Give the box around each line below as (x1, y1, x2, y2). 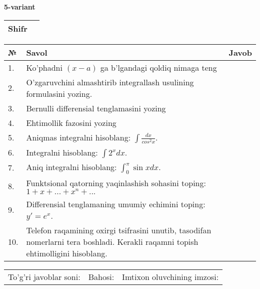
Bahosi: (88, 270, 114, 282)
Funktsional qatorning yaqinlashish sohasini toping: (26, 177, 206, 189)
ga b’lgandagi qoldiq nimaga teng (100, 61, 217, 73)
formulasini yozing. (26, 87, 92, 99)
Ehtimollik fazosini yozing (26, 116, 116, 128)
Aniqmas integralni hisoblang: (26, 131, 131, 143)
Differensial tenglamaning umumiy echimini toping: (26, 198, 205, 210)
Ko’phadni (26, 61, 62, 73)
